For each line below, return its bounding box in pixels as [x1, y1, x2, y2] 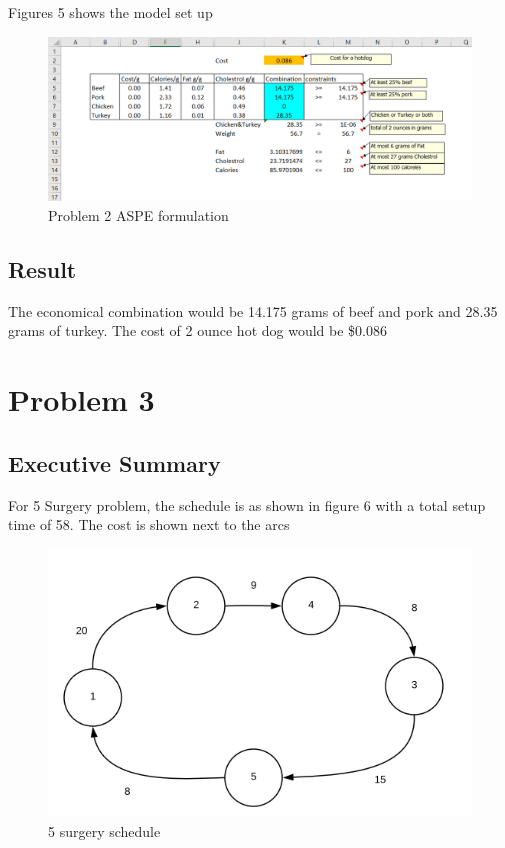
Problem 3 [8, 379, 155, 420]
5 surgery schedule [48, 820, 161, 841]
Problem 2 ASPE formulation [48, 204, 229, 225]
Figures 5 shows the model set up [8, 2, 213, 22]
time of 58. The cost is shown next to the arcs [8, 514, 290, 535]
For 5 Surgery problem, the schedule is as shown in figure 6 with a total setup [8, 494, 486, 515]
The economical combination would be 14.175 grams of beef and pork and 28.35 [8, 300, 498, 321]
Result [8, 253, 77, 284]
